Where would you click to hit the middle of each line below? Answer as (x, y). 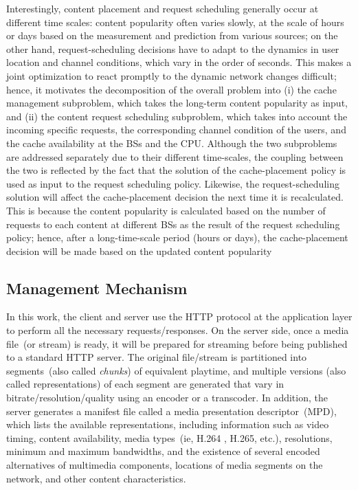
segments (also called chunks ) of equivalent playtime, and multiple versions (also (176, 370)
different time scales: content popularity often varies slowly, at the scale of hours (175, 22)
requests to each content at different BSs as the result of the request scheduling (173, 224)
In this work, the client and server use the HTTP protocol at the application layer (179, 316)
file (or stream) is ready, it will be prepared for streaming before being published (177, 343)
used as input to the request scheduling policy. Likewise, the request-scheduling (173, 183)
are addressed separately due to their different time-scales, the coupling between (175, 156)
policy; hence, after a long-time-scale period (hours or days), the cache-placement (177, 237)
